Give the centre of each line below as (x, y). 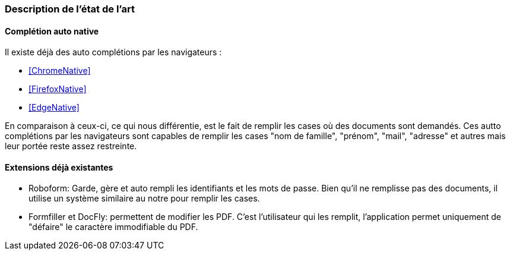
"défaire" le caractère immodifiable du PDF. (113, 227)
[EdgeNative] (54, 108)
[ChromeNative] (60, 71)
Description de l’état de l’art (70, 9)
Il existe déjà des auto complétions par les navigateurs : (113, 52)
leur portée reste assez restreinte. (71, 146)
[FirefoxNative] (58, 89)
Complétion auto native (52, 31)
